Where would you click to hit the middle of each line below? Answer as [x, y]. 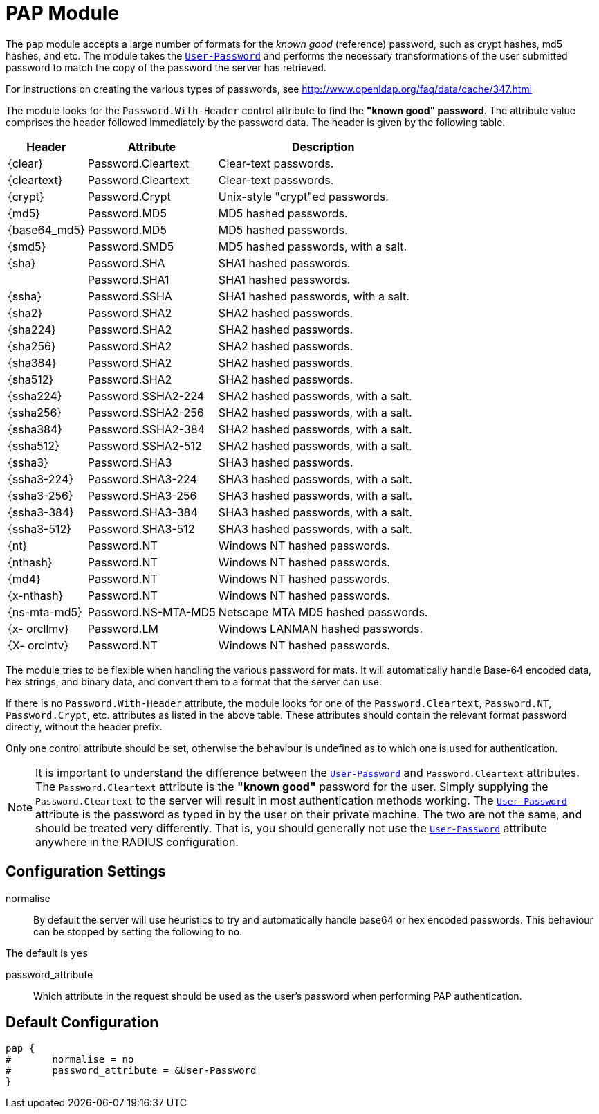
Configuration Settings [86, 872]
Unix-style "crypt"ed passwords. [303, 196]
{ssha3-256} [40, 495]
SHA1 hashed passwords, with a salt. [314, 296]
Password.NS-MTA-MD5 [151, 612]
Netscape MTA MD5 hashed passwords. [323, 612]
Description [323, 146]
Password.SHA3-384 [142, 512]
